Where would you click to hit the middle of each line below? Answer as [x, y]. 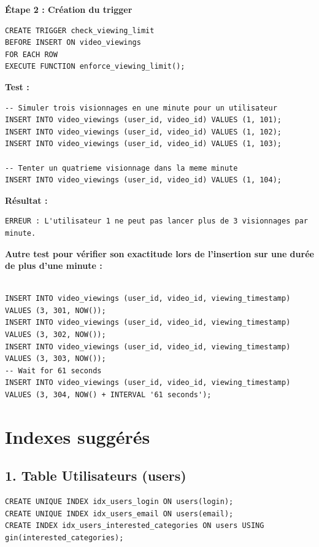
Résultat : [26, 200]
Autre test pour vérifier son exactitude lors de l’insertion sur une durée [159, 253]
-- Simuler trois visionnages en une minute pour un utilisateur [141, 108]
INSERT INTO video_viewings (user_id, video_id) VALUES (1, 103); [144, 144]
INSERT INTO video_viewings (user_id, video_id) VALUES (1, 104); [144, 180]
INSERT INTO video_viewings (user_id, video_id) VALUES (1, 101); [144, 120]
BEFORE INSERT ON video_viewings [73, 43]
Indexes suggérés [78, 436]
